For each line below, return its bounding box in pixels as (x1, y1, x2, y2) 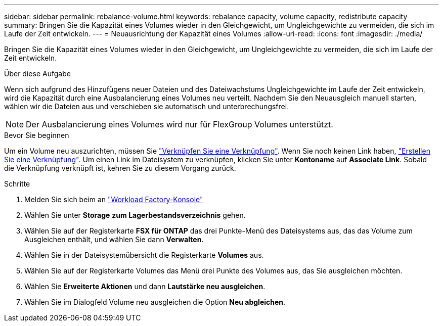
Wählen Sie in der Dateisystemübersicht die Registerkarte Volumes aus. (24, 251, 264, 259)
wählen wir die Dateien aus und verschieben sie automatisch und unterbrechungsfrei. (4, 102, 289, 111)
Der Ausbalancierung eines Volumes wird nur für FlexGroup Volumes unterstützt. (26, 119, 333, 129)
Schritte (4, 179, 30, 188)
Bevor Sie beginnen (4, 131, 69, 139)
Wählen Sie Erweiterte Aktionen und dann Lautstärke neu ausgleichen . (24, 282, 265, 291)
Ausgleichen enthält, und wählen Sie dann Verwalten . (24, 235, 204, 244)
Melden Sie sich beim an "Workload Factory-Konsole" (24, 195, 203, 204)
